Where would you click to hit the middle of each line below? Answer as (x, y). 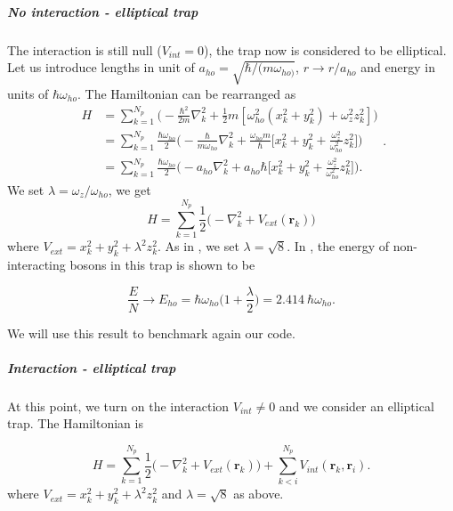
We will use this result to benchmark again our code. (151, 333)
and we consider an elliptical (356, 406)
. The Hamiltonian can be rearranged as (187, 93)
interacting (36, 264)
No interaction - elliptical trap (103, 11)
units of (28, 93)
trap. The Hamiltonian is (75, 423)
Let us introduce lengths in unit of (101, 67)
